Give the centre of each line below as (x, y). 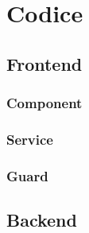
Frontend (44, 63)
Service (30, 139)
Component (44, 103)
